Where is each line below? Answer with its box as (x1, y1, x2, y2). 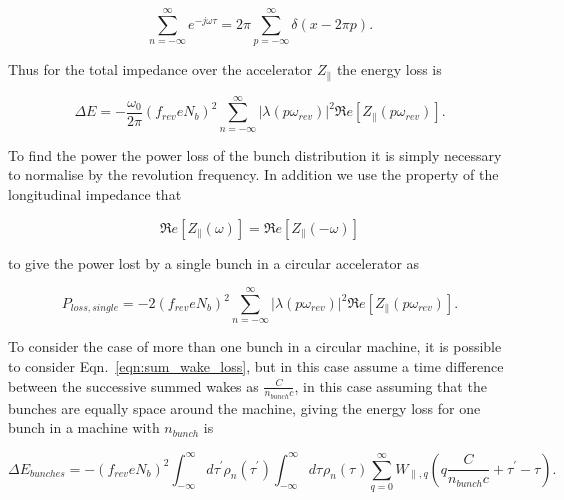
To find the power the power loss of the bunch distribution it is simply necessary (8, 144, 502, 165)
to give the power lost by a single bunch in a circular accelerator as (8, 252, 420, 273)
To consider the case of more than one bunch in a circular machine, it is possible (8, 336, 502, 357)
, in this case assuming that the (294, 375, 487, 396)
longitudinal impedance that (8, 184, 182, 205)
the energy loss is (336, 59, 442, 80)
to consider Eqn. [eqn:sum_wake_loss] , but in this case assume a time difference (8, 355, 504, 376)
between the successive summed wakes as (8, 375, 259, 396)
